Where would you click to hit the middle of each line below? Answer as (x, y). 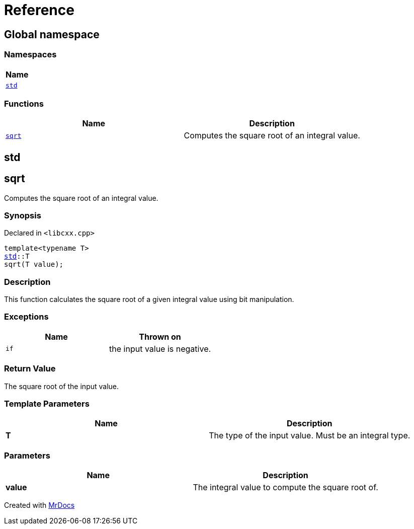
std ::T (17, 256)
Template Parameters (47, 403)
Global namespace (52, 34)
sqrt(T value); (34, 264)
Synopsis (23, 215)
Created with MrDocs (39, 505)
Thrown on (160, 336)
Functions (24, 103)
